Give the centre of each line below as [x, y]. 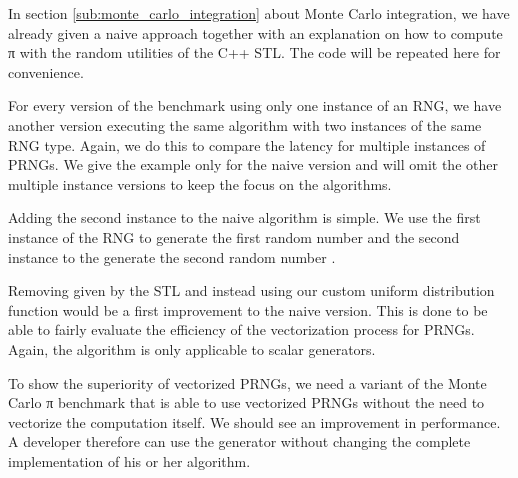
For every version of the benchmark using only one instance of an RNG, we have [255, 105]
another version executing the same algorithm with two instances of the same [245, 124]
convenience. [46, 71]
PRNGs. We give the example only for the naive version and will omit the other [253, 164]
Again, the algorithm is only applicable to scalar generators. [192, 348]
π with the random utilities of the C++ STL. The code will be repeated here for [254, 52]
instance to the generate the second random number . [172, 256]
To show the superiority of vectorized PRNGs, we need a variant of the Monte [247, 382]
